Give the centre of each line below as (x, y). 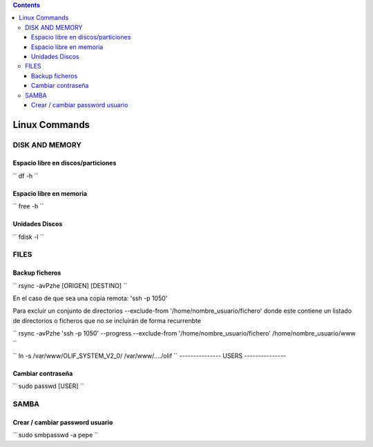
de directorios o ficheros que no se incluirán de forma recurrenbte (107, 320)
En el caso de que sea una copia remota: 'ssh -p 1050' (90, 298)
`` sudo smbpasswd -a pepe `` (56, 435)
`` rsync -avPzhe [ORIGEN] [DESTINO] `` (70, 285)
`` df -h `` (26, 176)
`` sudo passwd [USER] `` (48, 386)
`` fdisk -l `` (28, 237)
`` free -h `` (28, 206)
